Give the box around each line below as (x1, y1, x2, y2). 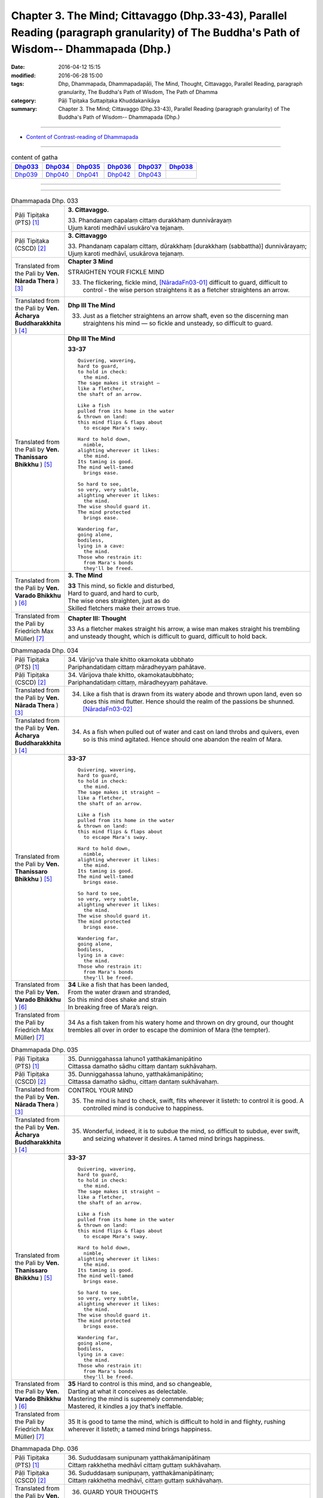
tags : (11, 80, 25, 87)
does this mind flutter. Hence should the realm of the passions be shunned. (83, 697, 295, 706)
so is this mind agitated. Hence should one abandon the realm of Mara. (83, 735, 283, 744)
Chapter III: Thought (68, 614, 127, 623)
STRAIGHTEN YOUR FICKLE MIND (68, 268, 164, 276)
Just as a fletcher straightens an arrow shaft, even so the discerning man (83, 312, 289, 320)
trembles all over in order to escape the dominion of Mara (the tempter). (68, 1026, 270, 1034)
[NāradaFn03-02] (83, 705, 133, 713)
